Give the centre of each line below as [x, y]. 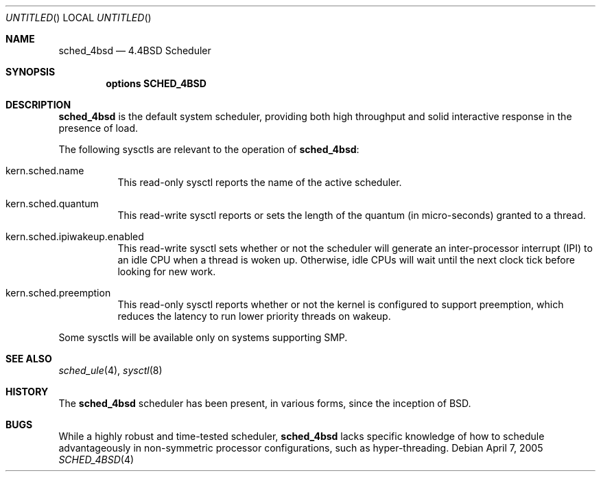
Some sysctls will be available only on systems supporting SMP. [203, 337]
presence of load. [98, 128]
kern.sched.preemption [58, 293]
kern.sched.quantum [52, 203]
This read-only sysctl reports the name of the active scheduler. [260, 182]
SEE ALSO [29, 359]
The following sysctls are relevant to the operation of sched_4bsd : [209, 149]
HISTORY [27, 392]
